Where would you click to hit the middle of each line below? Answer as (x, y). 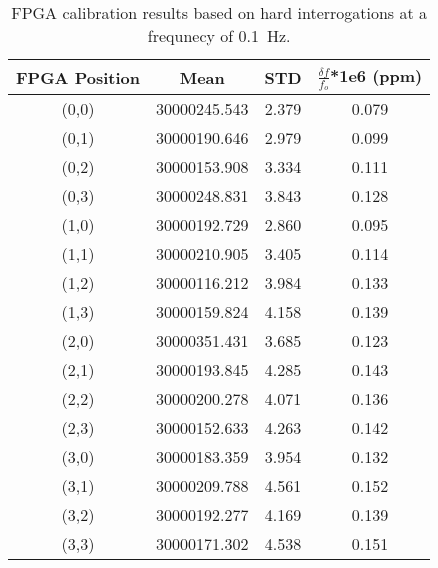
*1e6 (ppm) (376, 75)
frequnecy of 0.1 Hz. (219, 35)
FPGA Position (78, 77)
